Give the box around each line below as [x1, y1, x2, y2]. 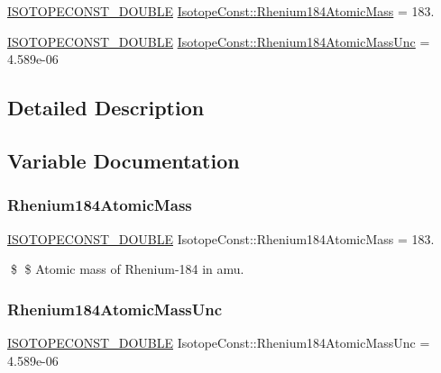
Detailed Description [7, 94, 205, 122]
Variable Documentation [7, 146, 240, 174]
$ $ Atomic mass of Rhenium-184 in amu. [10, 259, 244, 278]
